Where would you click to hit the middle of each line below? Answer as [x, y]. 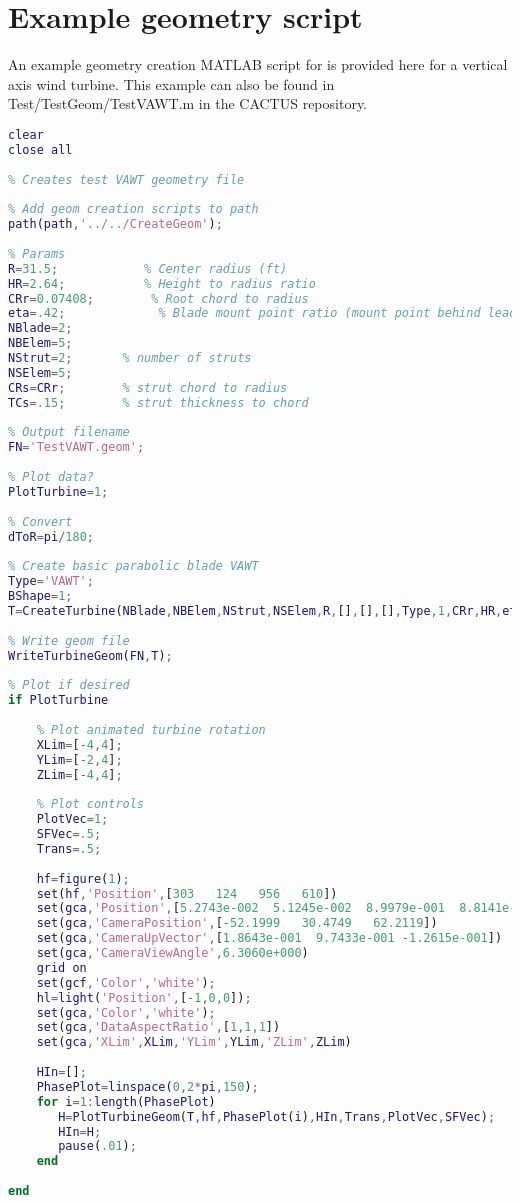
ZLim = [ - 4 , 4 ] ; [79, 774]
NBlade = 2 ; [40, 328]
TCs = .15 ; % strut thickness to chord [158, 402]
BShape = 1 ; [40, 596]
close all [40, 149]
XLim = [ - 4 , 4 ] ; [79, 744]
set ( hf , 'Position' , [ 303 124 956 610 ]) [187, 893]
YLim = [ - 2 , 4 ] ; [79, 759]
